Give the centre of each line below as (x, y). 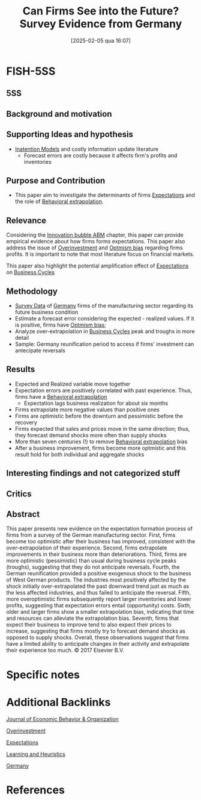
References (35, 790)
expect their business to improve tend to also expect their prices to (89, 625)
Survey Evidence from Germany (101, 24)
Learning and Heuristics (36, 754)
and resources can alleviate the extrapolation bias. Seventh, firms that (92, 618)
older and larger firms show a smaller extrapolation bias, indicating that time (100, 612)
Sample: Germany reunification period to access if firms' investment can (104, 344)
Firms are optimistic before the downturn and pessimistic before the (99, 416)
